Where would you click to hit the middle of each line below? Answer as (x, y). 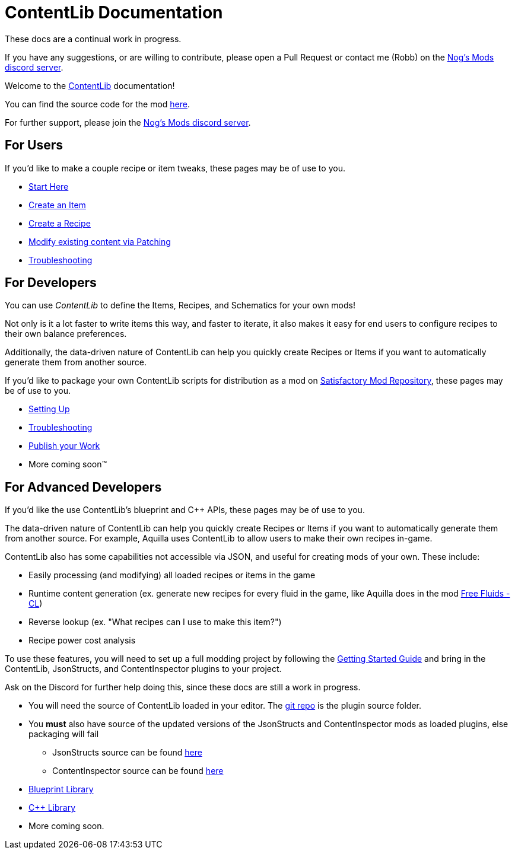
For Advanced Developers (83, 487)
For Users (34, 145)
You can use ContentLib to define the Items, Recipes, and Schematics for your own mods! (180, 305)
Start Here (49, 186)
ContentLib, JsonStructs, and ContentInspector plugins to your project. (143, 669)
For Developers (51, 283)
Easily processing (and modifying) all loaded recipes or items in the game (172, 575)
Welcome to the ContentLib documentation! (90, 85)
